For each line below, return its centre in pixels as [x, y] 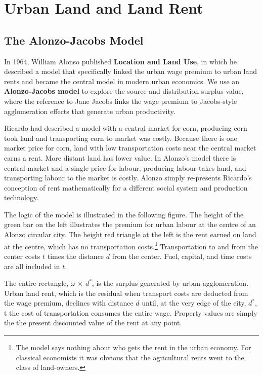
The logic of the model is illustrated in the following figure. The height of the [124, 214]
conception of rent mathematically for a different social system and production [126, 187]
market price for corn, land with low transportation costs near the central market [130, 148]
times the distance [76, 256]
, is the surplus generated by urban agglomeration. [170, 283]
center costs [22, 256]
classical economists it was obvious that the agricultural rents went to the [130, 357]
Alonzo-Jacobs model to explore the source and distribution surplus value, [124, 91]
